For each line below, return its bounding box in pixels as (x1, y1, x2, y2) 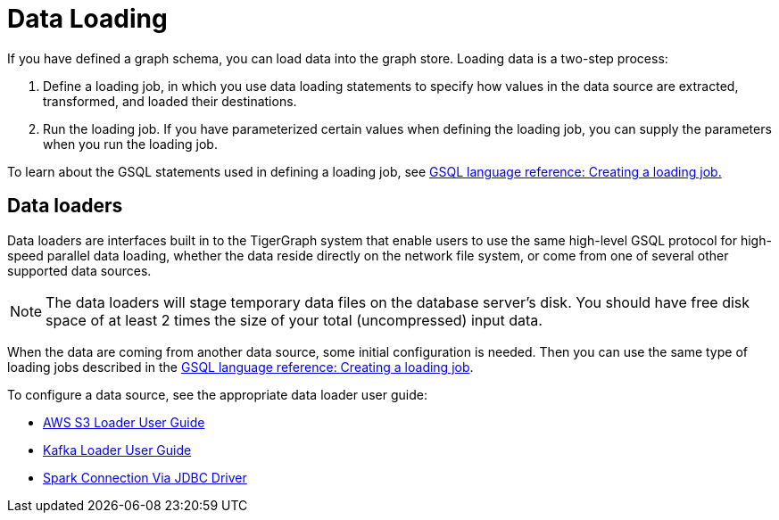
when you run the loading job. (43, 136, 218, 152)
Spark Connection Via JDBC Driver (43, 469, 247, 485)
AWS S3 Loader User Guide (43, 414, 205, 430)
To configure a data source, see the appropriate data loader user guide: (7, 386, 427, 402)
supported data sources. (7, 262, 152, 278)
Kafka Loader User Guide (43, 442, 192, 458)
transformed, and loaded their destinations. (43, 93, 297, 109)
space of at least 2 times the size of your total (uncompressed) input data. (46, 310, 543, 329)
